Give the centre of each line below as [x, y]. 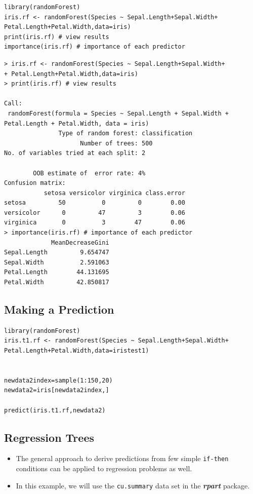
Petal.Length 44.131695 [57, 272]
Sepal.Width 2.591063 [57, 262]
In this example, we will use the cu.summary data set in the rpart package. [133, 485]
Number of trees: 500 [116, 143]
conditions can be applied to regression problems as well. [104, 468]
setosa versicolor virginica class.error [114, 193]
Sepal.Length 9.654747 [57, 253]
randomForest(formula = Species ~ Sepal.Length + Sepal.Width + [118, 113]
